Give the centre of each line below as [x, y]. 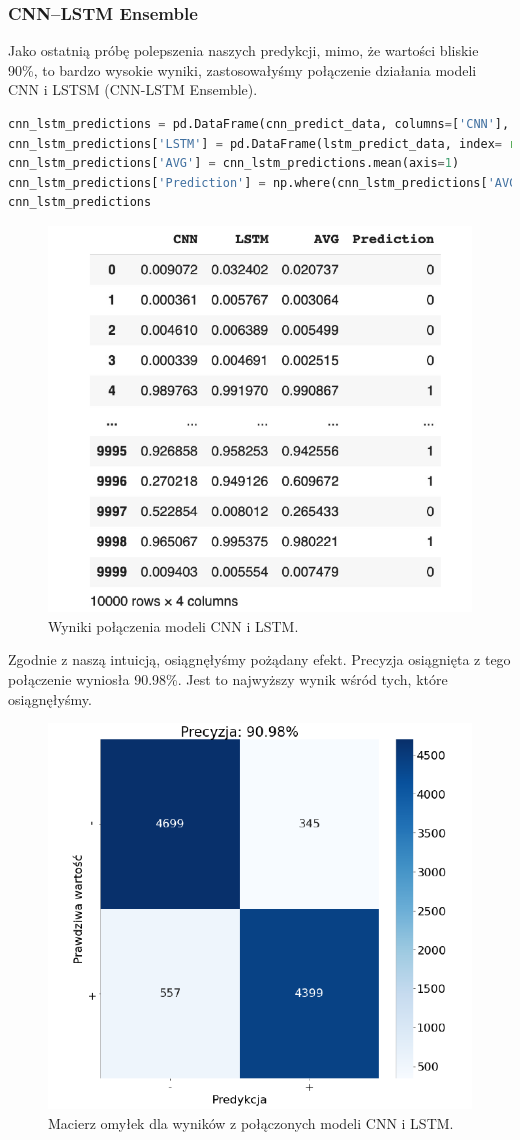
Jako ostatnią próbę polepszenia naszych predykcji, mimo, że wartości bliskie [243, 50]
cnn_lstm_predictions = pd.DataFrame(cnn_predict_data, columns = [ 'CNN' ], [259, 124]
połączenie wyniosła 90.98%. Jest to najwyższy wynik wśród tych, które [228, 678]
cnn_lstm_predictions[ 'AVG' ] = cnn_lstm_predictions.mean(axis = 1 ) [234, 163]
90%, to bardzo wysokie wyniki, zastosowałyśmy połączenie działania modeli [242, 69]
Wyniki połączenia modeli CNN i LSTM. [173, 625]
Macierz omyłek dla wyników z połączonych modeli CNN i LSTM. [251, 1122]
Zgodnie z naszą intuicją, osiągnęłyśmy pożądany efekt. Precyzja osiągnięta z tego [259, 659]
